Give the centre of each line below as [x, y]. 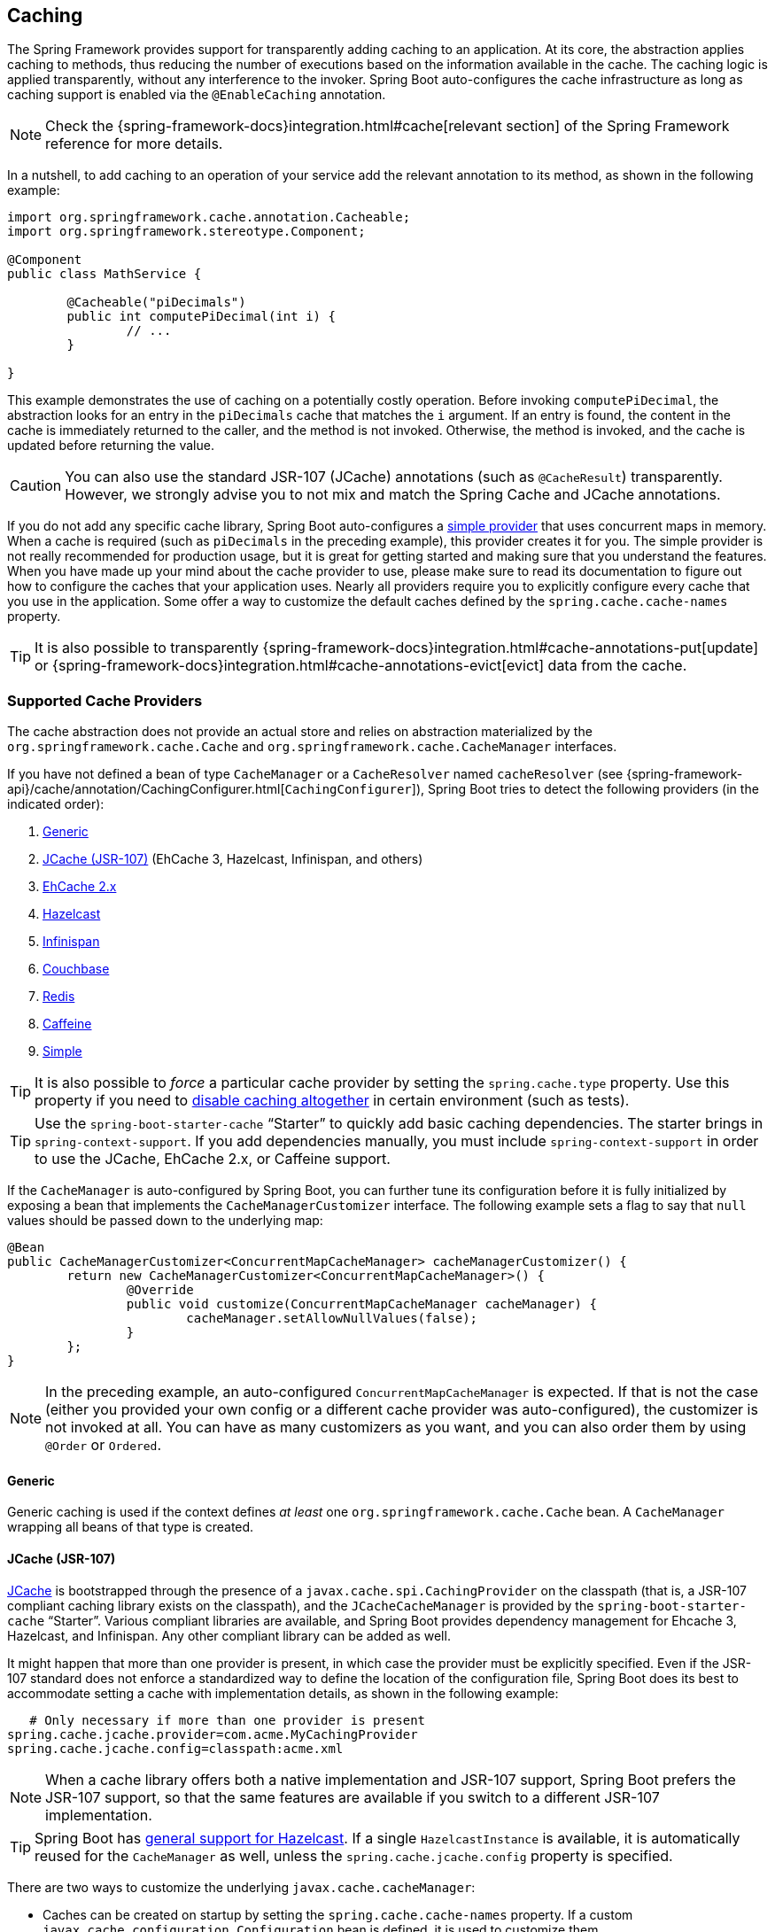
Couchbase [76, 969]
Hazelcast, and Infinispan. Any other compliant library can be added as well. [229, 1635]
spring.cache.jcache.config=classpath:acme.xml [175, 1748]
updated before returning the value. [111, 446]
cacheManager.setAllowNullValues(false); [332, 1319]
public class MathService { [105, 274]
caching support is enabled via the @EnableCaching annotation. [197, 95]
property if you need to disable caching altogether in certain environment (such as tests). [332, 1101]
